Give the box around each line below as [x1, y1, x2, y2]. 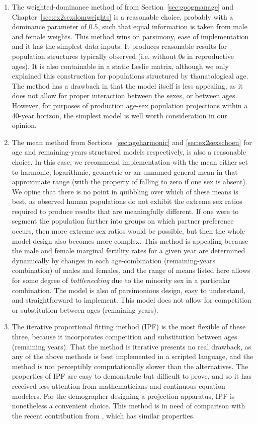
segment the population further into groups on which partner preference [12, 216, 234, 226]
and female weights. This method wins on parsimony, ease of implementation [12, 31, 249, 41]
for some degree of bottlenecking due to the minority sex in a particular [12, 275, 231, 286]
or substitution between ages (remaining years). [12, 304, 158, 315]
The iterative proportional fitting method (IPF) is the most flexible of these [12, 321, 246, 332]
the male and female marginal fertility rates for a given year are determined [12, 245, 245, 256]
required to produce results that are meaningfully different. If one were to [12, 205, 239, 216]
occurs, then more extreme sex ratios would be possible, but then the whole [12, 226, 245, 236]
